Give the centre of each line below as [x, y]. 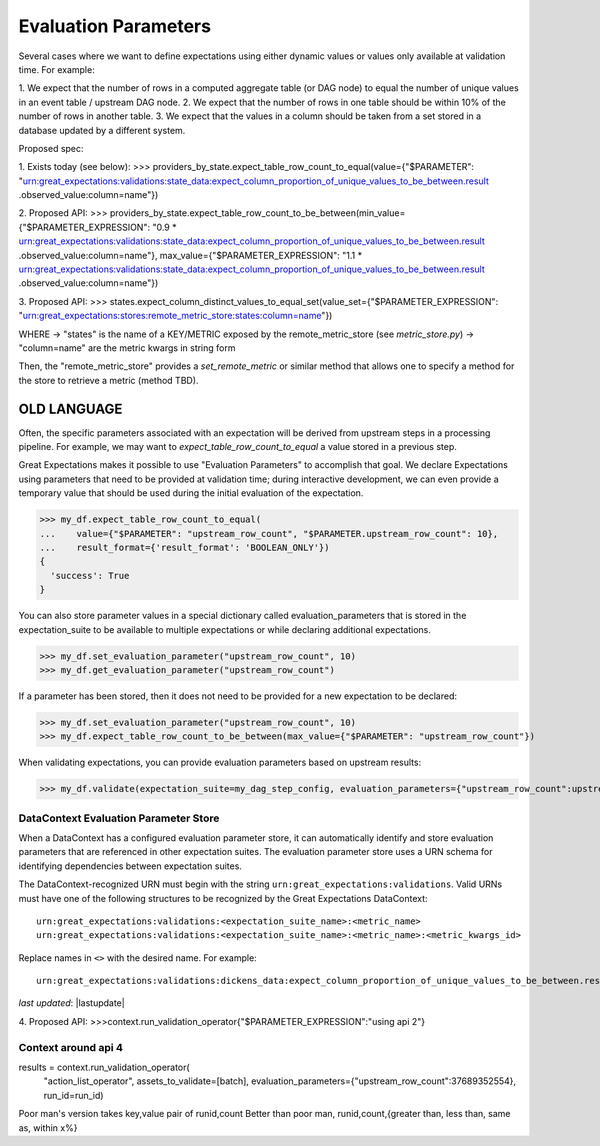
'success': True [90, 575]
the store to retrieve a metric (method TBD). [108, 380]
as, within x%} [48, 1127]
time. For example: [56, 69]
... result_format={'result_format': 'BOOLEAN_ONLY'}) [184, 547]
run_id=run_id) [73, 1095]
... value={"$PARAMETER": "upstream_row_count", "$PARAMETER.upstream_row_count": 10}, [269, 533]
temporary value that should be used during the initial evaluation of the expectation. [191, 493]
